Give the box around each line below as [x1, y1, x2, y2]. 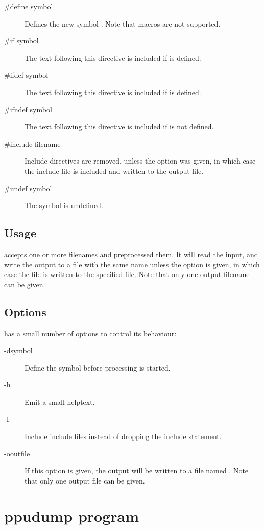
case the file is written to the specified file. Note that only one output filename [4, 269, 250, 280]
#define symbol [4, 1, 53, 11]
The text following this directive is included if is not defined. [25, 121, 214, 132]
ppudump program [4, 505, 139, 526]
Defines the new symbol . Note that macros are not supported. [25, 18, 221, 29]
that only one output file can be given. [25, 475, 145, 486]
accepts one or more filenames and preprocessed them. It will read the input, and [4, 248, 258, 259]
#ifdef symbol [4, 70, 49, 80]
